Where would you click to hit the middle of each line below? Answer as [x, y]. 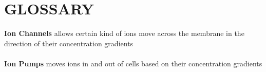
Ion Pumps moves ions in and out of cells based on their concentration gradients [133, 63]
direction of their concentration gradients [69, 43]
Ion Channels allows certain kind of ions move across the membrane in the [124, 33]
